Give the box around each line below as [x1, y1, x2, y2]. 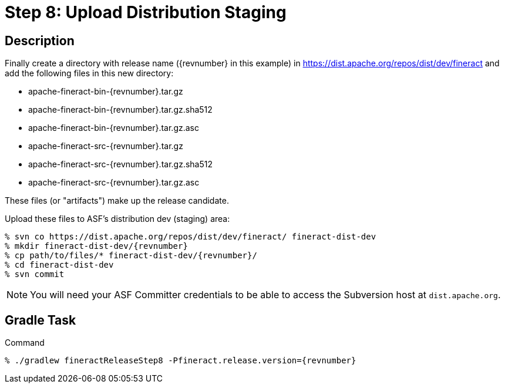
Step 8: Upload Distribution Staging [5, 2, 287, 22]
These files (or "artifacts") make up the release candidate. [5, 195, 229, 206]
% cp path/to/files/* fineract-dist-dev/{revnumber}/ [5, 251, 257, 261]
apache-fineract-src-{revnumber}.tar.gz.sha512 [28, 159, 213, 170]
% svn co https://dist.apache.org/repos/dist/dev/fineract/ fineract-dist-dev [5, 232, 376, 242]
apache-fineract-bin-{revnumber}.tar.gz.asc [28, 123, 199, 133]
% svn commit [5, 269, 65, 279]
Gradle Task [5, 312, 76, 328]
